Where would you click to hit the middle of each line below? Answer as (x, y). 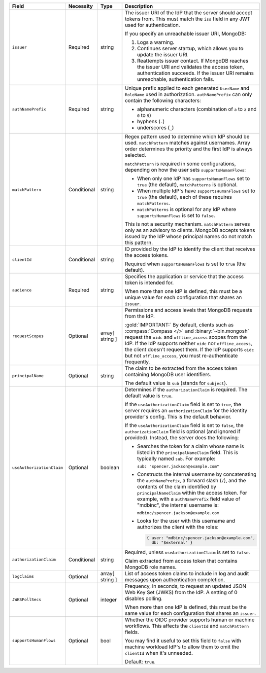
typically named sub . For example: (176, 459)
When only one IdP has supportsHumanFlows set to (194, 178)
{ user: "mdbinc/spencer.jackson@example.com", (201, 538)
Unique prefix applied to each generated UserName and (187, 88)
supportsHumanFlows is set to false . (176, 215)
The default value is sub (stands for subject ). (176, 383)
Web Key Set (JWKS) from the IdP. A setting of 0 (181, 592)
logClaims (23, 577)
